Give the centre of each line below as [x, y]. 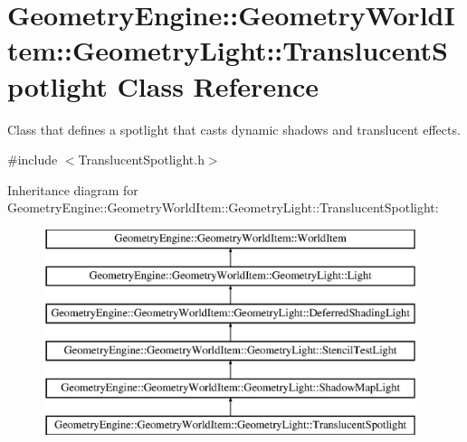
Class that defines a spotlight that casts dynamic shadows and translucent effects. [234, 129]
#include [33, 160]
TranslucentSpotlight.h [141, 160]
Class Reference [218, 85]
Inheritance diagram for [73, 189]
